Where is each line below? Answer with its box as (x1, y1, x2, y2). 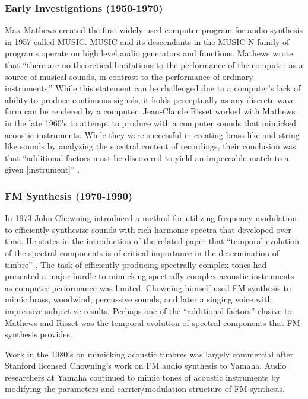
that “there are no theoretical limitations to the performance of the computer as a (5, 59, 303, 71)
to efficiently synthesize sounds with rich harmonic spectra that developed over (5, 223, 291, 235)
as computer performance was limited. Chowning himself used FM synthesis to (5, 281, 291, 293)
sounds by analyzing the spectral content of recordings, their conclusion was (20, 140, 296, 152)
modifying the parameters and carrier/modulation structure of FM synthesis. (5, 382, 285, 395)
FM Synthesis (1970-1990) (5, 188, 133, 203)
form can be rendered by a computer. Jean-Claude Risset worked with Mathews (5, 105, 296, 117)
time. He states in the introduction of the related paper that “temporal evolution (5, 235, 300, 247)
